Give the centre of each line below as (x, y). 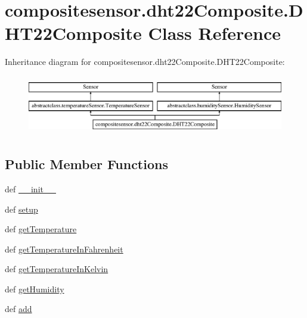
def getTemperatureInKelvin (57, 269)
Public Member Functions (86, 164)
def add (18, 309)
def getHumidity (35, 289)
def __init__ (30, 188)
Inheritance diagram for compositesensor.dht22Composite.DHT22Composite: (145, 62)
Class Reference (215, 33)
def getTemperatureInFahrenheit (64, 249)
